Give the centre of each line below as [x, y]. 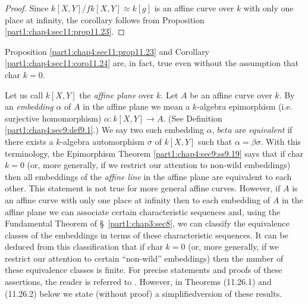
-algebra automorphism [103, 141]
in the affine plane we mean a [136, 106]
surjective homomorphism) [53, 118]
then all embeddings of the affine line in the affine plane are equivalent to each [148, 176]
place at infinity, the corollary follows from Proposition [105, 19]
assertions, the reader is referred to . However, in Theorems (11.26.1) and [138, 282]
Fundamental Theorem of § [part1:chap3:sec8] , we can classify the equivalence [147, 223]
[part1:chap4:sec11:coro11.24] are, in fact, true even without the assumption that [152, 63]
